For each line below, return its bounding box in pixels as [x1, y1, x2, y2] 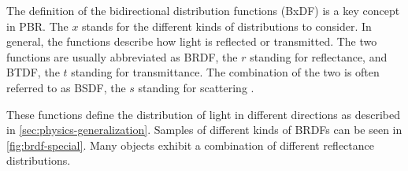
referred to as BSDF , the [6, 79, 126, 95]
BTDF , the [6, 64, 60, 80]
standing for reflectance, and [250, 48, 388, 65]
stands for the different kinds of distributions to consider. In [82, 17, 372, 34]
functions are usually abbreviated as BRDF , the [6, 48, 238, 65]
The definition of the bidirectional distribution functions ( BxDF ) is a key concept [6, 2, 400, 18]
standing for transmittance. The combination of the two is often [71, 64, 380, 80]
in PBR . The [6, 17, 69, 34]
